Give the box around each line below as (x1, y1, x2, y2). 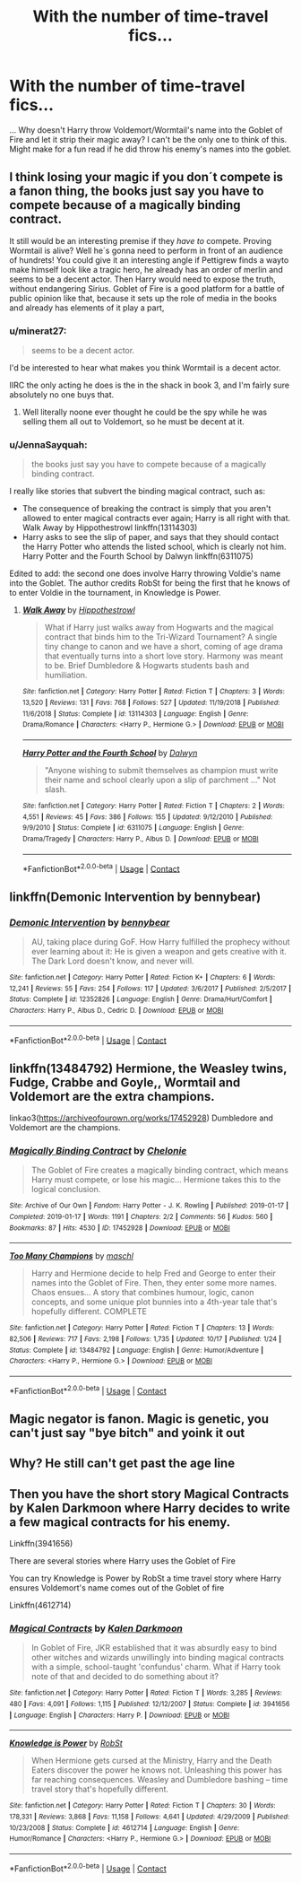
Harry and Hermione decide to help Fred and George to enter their (30, 1268, 276, 1279)
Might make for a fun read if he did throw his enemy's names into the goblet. (9, 144, 292, 154)
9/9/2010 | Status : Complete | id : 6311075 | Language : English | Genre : (21, 824, 245, 833)
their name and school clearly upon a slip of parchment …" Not (44, 774, 276, 785)
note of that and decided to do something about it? (30, 1671, 219, 1682)
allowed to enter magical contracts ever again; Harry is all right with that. (21, 513, 291, 524)
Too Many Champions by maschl (9, 1251, 134, 1261)
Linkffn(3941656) (9, 1539, 73, 1549)
